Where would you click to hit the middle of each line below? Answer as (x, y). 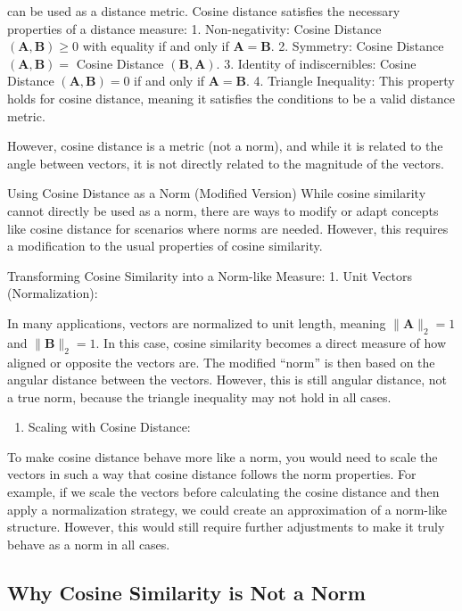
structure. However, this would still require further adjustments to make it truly (226, 527)
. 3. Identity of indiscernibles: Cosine (316, 63)
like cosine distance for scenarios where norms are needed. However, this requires (228, 228)
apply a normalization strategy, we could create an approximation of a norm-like (227, 509)
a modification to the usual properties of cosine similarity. (165, 246)
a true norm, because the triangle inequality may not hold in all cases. (199, 396)
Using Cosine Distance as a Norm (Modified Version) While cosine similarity (217, 193)
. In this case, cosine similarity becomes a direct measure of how (271, 342)
